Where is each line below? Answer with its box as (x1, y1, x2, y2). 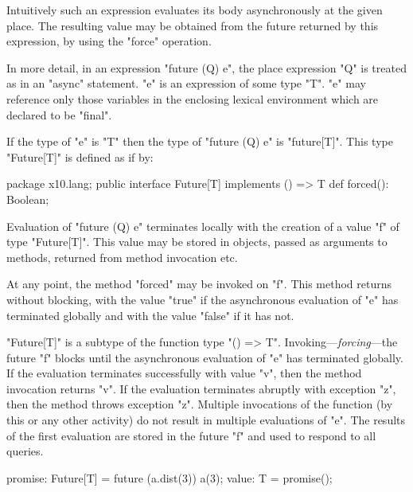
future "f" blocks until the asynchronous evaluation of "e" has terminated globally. (6, 349, 403, 365)
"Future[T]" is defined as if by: (6, 148, 154, 165)
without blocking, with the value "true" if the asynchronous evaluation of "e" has (6, 291, 399, 307)
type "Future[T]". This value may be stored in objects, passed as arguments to (6, 233, 388, 250)
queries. (6, 443, 44, 459)
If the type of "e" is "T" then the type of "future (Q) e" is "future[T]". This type (6, 133, 393, 150)
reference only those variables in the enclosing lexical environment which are (6, 90, 379, 107)
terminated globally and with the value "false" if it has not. (6, 307, 294, 323)
